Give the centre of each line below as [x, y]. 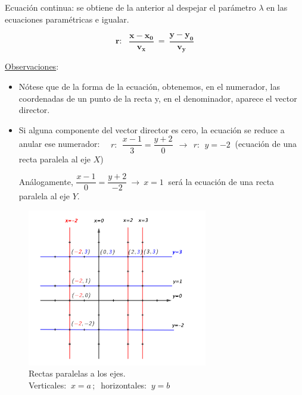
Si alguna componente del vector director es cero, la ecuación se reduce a [152, 129]
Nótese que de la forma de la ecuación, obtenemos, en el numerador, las [149, 87]
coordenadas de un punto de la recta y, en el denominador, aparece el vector [158, 98]
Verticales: [48, 385]
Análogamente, [46, 181]
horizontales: [124, 385]
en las [277, 7]
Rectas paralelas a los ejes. [77, 373]
